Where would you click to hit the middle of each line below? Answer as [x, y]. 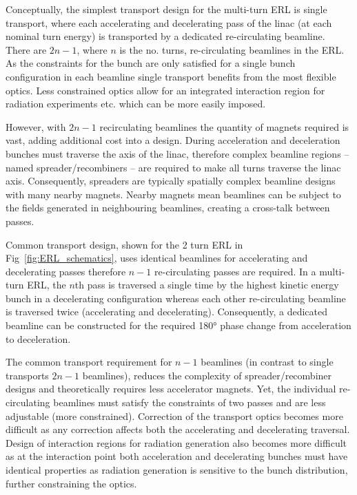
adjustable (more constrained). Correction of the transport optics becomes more [174, 415]
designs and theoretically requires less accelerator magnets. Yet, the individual [171, 389]
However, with [36, 126]
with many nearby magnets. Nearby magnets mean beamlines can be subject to [173, 194]
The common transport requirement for [89, 362]
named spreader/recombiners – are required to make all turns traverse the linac [173, 167]
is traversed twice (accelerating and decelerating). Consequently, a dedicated [167, 312]
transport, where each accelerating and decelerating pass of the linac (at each [169, 22]
